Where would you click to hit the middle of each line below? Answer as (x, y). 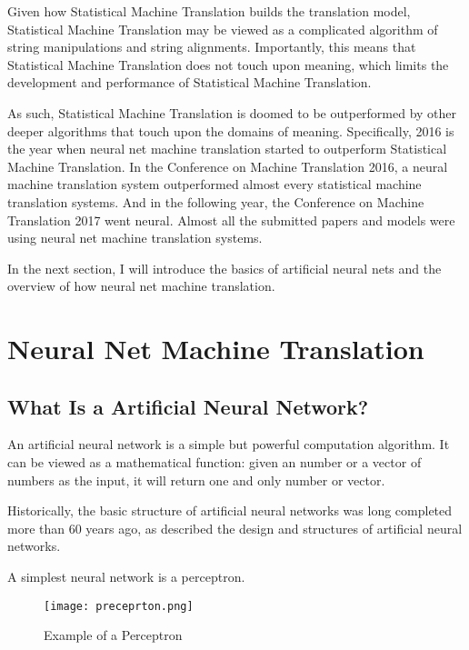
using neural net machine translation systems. (135, 238)
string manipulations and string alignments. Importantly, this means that (212, 47)
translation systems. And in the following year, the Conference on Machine (216, 201)
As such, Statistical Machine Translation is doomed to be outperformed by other (232, 112)
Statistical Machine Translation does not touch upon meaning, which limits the (228, 64)
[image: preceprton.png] (119, 606)
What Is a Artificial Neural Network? (188, 406)
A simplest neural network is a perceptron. (126, 577)
